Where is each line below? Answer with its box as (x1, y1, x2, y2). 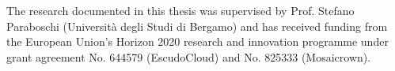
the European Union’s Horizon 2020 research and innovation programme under (6, 33, 389, 50)
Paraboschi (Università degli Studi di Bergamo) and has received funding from (6, 17, 388, 34)
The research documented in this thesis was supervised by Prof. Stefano (6, 2, 355, 18)
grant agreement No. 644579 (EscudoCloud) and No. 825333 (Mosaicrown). (6, 48, 371, 65)
